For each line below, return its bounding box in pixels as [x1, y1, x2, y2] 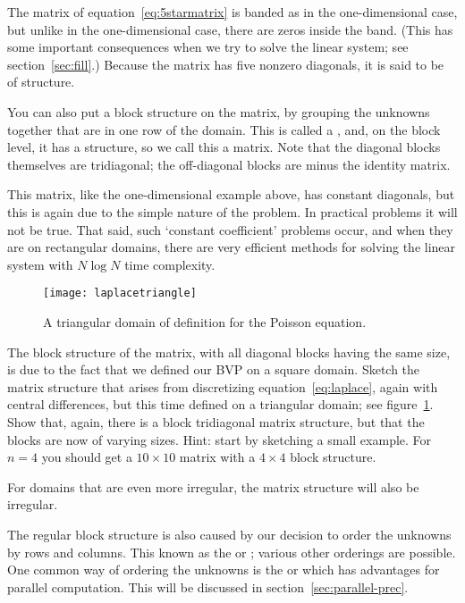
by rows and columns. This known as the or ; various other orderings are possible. [7, 542, 456, 561]
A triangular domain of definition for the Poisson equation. [43, 312, 367, 331]
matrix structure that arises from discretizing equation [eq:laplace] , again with [7, 377, 438, 396]
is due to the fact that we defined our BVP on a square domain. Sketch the [7, 360, 420, 379]
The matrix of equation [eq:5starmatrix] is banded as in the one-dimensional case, [7, 3, 458, 21]
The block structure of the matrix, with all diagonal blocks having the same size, [7, 342, 451, 361]
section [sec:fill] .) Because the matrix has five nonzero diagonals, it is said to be [7, 54, 444, 73]
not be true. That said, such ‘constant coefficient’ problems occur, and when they [7, 220, 453, 239]
